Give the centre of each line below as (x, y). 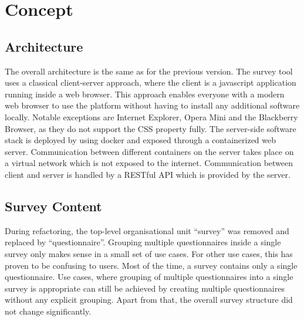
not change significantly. (48, 311)
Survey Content (53, 206)
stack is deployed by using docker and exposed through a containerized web (141, 140)
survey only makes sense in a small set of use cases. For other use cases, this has (149, 253)
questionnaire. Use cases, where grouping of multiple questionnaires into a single (149, 277)
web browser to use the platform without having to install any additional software (152, 105)
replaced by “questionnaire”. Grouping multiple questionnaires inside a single (143, 242)
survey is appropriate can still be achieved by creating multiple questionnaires (145, 288)
